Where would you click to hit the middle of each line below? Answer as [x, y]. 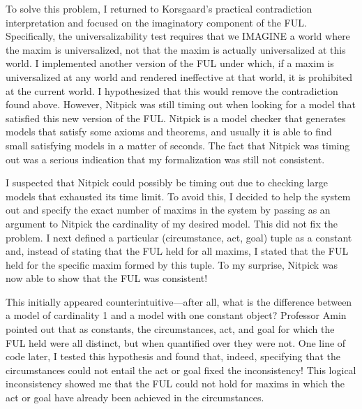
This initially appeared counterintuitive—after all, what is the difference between [179, 301]
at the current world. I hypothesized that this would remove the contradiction [172, 90]
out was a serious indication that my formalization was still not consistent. [165, 159]
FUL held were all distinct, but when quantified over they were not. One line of [176, 342]
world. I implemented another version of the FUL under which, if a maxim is [170, 63]
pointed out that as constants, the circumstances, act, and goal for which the [170, 329]
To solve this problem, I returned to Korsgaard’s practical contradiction [159, 8]
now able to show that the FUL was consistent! [107, 278]
